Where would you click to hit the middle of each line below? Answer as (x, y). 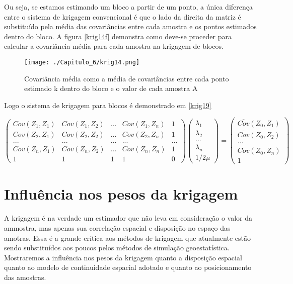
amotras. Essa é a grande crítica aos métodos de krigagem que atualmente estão (127, 238)
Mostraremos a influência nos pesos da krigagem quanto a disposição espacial (123, 257)
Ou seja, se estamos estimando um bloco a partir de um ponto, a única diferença (128, 7)
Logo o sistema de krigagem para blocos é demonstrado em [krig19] (108, 105)
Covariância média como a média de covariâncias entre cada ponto (127, 78)
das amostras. (25, 277)
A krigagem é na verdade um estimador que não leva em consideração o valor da (128, 218)
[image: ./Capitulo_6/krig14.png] (82, 62)
